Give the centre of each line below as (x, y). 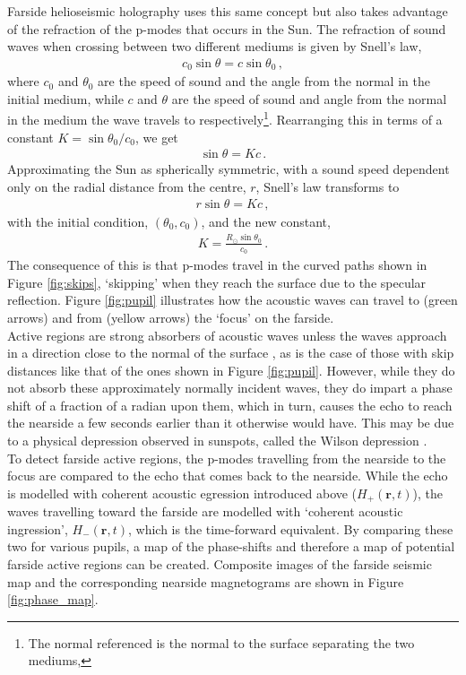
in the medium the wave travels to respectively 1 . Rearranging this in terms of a (225, 118)
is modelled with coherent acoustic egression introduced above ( (182, 493)
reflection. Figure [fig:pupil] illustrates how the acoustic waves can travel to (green (233, 300)
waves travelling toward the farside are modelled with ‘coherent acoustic (205, 511)
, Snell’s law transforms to (328, 186)
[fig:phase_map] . (53, 599)
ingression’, (38, 528)
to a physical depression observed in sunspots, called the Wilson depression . (217, 441)
